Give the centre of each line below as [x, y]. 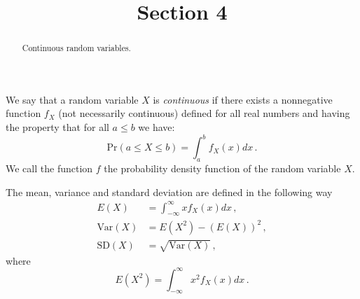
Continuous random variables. [76, 48]
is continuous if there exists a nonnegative [243, 99]
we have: [157, 127]
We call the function [49, 168]
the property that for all [57, 127]
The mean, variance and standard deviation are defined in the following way [169, 192]
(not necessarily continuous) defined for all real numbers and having [204, 113]
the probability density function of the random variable [222, 168]
